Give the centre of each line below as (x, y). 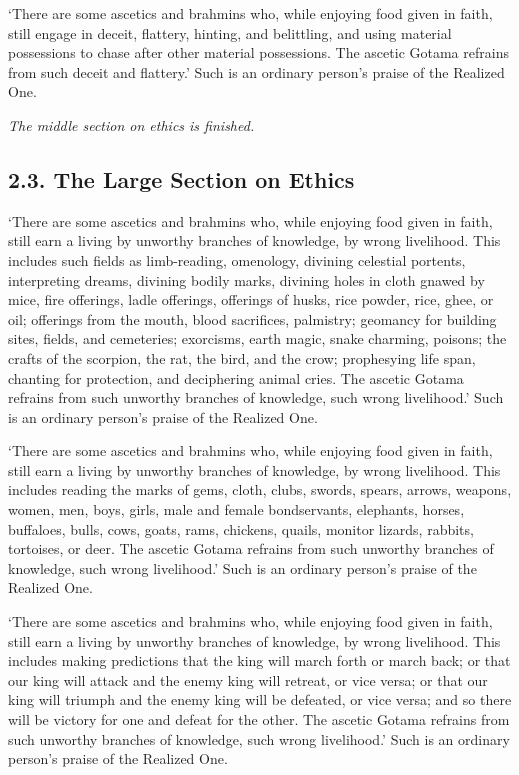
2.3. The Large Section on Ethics (181, 178)
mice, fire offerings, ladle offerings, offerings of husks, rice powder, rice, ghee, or (251, 299)
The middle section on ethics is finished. (131, 124)
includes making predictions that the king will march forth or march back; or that (259, 660)
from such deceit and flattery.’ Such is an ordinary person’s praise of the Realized (256, 71)
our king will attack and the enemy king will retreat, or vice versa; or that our (248, 679)
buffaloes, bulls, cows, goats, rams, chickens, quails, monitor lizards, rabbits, (241, 528)
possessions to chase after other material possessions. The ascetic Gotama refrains (258, 52)
